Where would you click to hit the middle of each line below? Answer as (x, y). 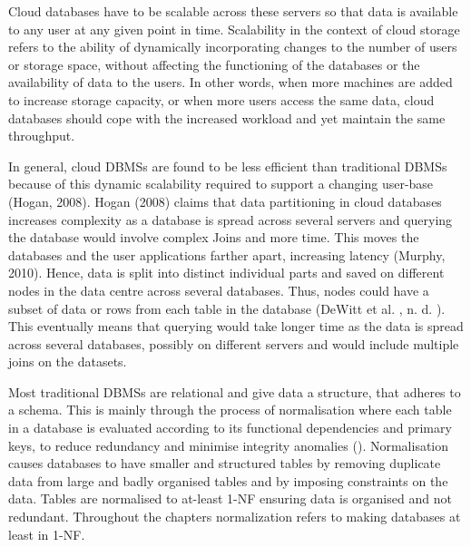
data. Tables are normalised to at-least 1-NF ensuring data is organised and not (230, 498)
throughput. (42, 136)
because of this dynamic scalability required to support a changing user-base (221, 184)
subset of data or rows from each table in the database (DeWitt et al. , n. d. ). (227, 308)
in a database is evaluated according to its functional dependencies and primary (230, 428)
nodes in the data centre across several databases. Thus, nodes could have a (219, 290)
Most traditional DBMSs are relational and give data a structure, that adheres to (235, 391)
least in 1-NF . (47, 534)
